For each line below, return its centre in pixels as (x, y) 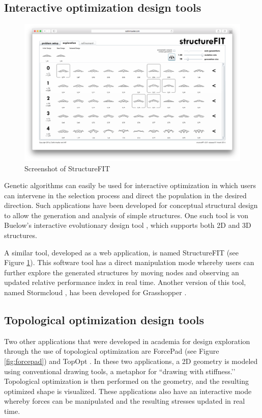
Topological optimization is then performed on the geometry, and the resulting (127, 381)
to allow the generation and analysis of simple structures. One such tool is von (126, 215)
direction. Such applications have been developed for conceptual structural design (131, 205)
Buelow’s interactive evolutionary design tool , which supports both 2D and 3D (128, 225)
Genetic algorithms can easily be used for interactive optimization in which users (130, 185)
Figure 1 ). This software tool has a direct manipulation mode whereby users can (129, 262)
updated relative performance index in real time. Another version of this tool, (125, 282)
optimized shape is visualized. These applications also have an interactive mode (128, 391)
